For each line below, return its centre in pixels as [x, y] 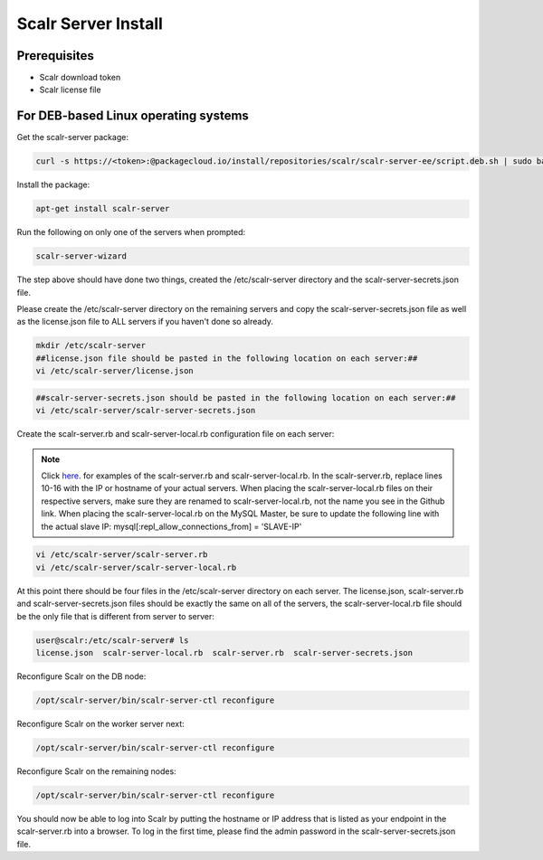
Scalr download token [80, 78]
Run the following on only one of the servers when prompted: [131, 232]
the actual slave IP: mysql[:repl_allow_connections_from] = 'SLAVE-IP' [171, 526]
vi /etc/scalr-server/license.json [114, 371]
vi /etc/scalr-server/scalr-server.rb [122, 555]
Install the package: [53, 184]
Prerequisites [55, 56]
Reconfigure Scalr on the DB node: [81, 676]
